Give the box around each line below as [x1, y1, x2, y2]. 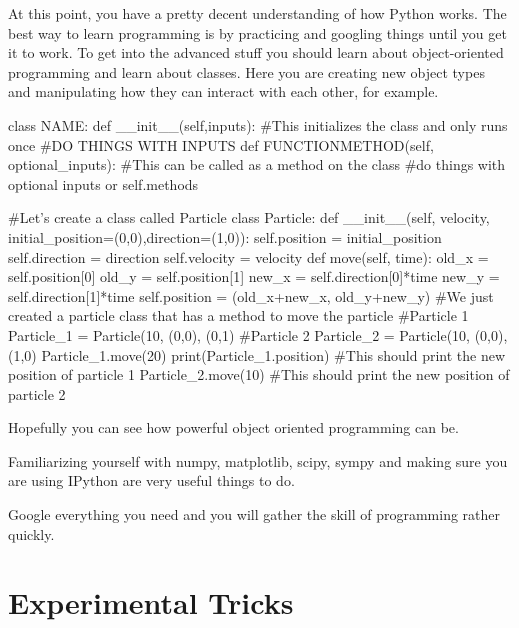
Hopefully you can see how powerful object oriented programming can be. [8, 417, 459, 438]
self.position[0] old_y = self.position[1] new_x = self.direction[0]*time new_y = [8, 266, 500, 287]
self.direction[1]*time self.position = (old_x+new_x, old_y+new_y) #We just [8, 285, 494, 306]
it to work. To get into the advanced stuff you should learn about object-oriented [8, 42, 504, 63]
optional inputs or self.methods [8, 173, 199, 194]
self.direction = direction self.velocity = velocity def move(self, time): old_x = [8, 246, 489, 267]
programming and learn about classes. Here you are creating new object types [8, 61, 485, 82]
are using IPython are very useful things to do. [8, 470, 295, 491]
